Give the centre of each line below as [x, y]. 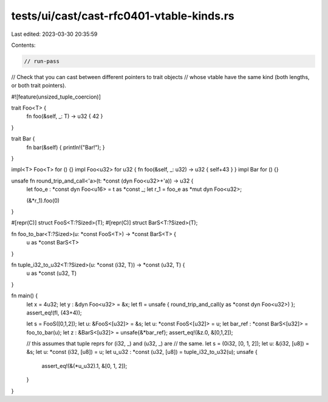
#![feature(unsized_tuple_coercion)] [56, 97]
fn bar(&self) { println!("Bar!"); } [66, 147]
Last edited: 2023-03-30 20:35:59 [54, 34]
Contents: [23, 45]
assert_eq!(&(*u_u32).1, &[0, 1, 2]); [84, 366]
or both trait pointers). [39, 86]
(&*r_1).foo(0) [43, 200]
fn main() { [25, 296]
